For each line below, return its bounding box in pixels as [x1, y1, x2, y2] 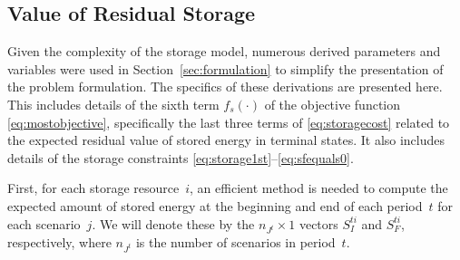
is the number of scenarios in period [135, 233, 336, 252]
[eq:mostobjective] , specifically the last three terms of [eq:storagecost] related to [7, 112, 450, 131]
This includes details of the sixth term [7, 94, 220, 113]
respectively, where [7, 233, 112, 252]
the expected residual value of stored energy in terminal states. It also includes [7, 130, 445, 149]
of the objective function [264, 94, 400, 113]
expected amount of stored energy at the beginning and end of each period [7, 196, 423, 215]
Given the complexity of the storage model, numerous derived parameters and [7, 42, 441, 61]
